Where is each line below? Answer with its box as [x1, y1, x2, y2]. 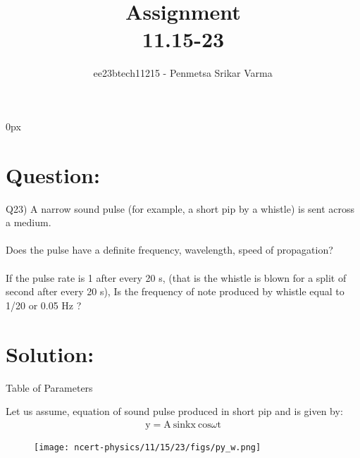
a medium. [6, 215, 51, 230]
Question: [6, 160, 100, 189]
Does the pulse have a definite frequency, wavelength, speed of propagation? [6, 242, 333, 257]
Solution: [6, 339, 94, 368]
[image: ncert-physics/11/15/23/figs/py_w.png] [34, 442, 261, 452]
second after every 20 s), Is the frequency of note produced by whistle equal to [6, 284, 345, 299]
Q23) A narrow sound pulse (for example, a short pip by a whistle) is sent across [6, 201, 355, 216]
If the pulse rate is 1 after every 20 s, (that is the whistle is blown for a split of [6, 270, 347, 285]
